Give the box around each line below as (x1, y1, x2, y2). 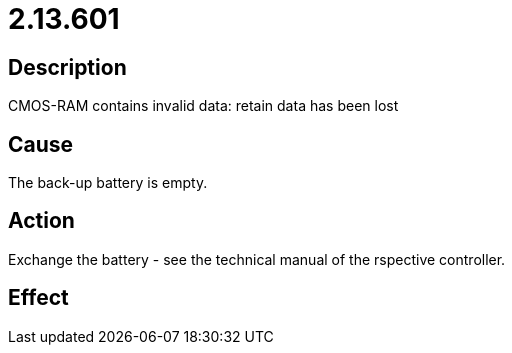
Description (8, 54, 127, 80)
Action (8, 208, 75, 234)
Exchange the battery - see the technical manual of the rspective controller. (8, 250, 506, 268)
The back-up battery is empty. (8, 174, 208, 192)
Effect (8, 285, 69, 311)
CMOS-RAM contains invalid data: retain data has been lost (8, 97, 399, 115)
